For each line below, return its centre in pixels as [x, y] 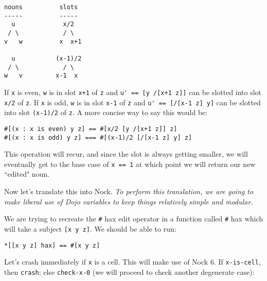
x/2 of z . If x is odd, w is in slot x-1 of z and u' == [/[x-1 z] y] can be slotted [132, 102]
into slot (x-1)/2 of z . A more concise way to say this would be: [106, 112]
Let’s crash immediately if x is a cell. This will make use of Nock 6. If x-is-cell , [132, 262]
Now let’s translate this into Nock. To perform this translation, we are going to [129, 191]
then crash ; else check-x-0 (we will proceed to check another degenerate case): [129, 271]
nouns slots [41, 7]
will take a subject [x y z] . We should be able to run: [90, 228]
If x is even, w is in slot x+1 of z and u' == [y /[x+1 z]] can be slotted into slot [133, 92]
